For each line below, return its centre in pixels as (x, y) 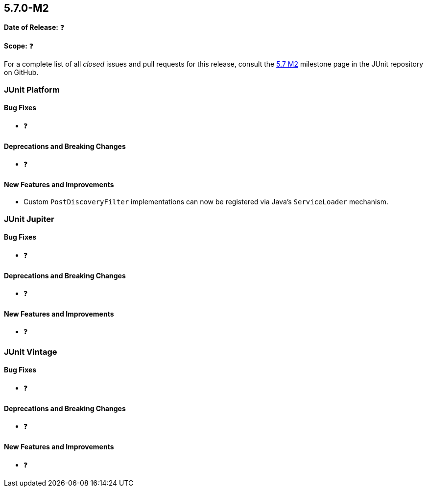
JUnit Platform (32, 89)
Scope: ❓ (19, 46)
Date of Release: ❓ (34, 27)
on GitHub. (21, 73)
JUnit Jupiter (29, 219)
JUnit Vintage (31, 352)
